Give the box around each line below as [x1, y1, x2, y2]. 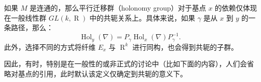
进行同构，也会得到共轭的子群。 [132, 41, 238, 52]
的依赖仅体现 [215, 3, 257, 13]
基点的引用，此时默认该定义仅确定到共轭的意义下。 [18, 68, 187, 78]
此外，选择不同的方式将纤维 [4, 41, 96, 52]
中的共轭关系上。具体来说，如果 [89, 12, 195, 23]
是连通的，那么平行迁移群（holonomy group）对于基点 [29, 3, 206, 13]
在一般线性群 [4, 12, 46, 23]
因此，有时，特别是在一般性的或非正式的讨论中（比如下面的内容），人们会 [4, 58, 247, 69]
